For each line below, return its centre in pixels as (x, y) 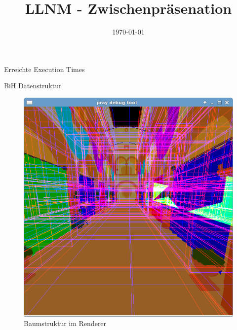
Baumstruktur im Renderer (65, 323)
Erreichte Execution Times (44, 69)
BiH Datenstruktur (33, 86)
